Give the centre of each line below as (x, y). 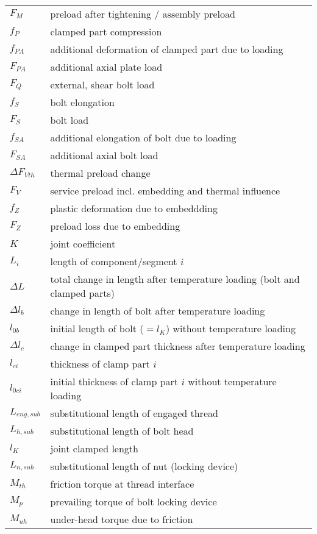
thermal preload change (100, 173)
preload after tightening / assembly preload (143, 14)
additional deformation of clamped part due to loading (167, 49)
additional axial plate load (106, 67)
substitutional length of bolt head (122, 431)
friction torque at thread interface (122, 484)
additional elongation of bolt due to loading (143, 137)
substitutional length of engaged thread (134, 413)
